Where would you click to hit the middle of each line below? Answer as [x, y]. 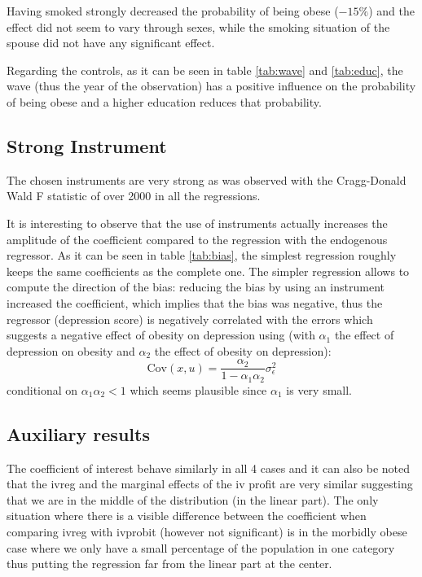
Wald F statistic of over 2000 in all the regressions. [134, 196]
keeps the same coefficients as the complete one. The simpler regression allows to [208, 271]
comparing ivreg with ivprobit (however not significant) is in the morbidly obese [207, 531]
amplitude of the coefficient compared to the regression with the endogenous [197, 239]
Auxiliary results [78, 433]
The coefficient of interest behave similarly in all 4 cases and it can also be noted [209, 468]
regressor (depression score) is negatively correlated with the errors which [190, 319]
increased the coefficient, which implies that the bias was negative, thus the [195, 302]
